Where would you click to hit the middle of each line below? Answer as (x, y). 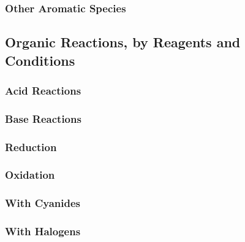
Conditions (40, 60)
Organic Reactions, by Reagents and (123, 42)
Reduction (31, 146)
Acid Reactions (43, 90)
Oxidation (30, 175)
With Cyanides (43, 203)
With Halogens (43, 231)
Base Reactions (43, 118)
